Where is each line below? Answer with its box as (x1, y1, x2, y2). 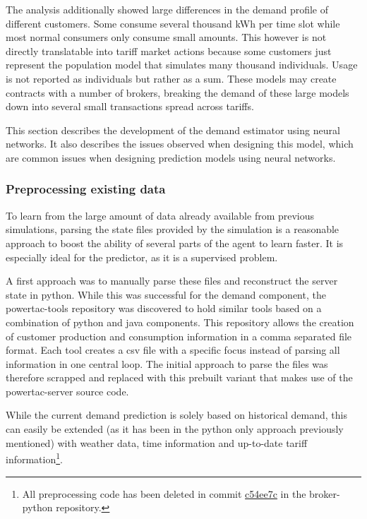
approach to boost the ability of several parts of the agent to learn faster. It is (6, 235, 344, 250)
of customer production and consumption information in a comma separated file (6, 328, 352, 343)
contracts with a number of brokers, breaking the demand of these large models (6, 85, 349, 100)
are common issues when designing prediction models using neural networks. (6, 150, 336, 165)
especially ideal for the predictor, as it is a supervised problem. (6, 249, 278, 264)
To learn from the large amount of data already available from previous (6, 208, 315, 222)
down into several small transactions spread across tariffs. (6, 99, 254, 114)
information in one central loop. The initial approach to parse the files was (6, 356, 328, 371)
